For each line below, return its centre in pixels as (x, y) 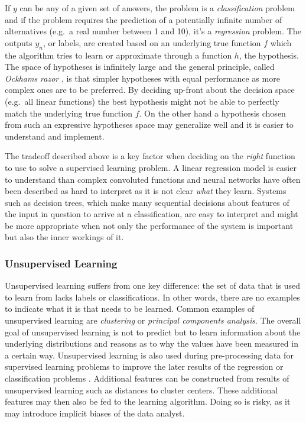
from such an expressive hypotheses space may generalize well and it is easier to (149, 125)
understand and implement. (55, 136)
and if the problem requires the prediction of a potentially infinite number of (144, 19)
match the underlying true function (69, 113)
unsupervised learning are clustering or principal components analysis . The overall (153, 320)
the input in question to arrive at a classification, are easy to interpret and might (152, 214)
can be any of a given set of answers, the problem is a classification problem (157, 8)
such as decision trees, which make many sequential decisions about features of (147, 202)
